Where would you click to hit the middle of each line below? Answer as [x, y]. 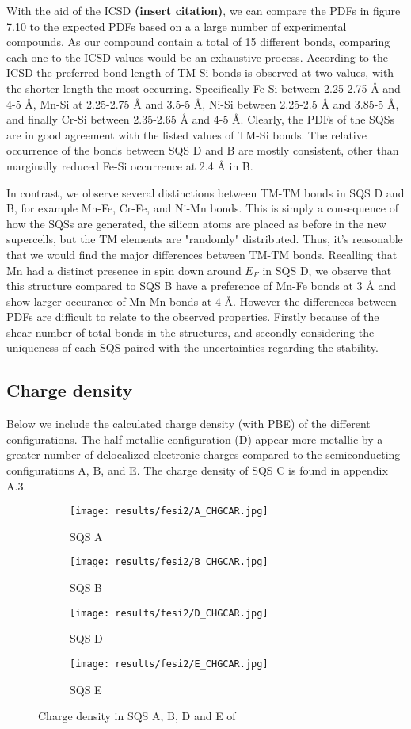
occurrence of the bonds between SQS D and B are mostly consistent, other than [203, 150]
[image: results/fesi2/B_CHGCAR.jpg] [169, 562]
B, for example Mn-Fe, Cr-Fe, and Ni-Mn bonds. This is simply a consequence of [202, 208]
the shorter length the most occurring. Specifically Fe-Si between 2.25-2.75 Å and [204, 88]
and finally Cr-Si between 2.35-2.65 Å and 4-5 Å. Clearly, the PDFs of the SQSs [201, 119]
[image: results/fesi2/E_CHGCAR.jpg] [169, 664]
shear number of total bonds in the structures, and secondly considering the [190, 332]
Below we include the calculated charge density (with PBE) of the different [188, 424]
